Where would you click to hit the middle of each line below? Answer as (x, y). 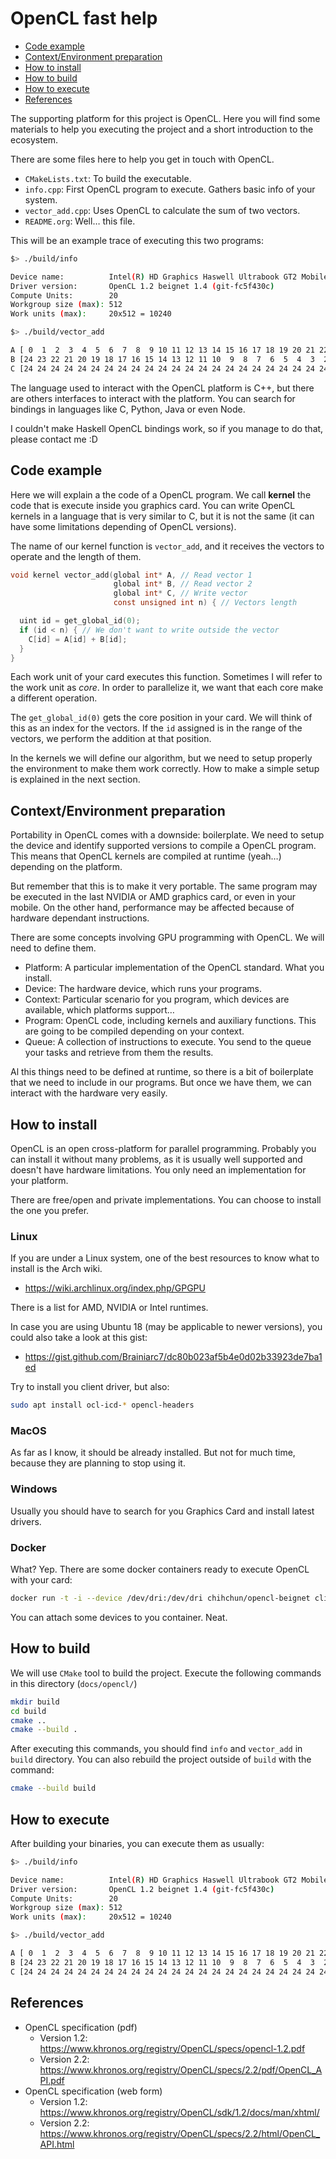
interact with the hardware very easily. (89, 1093)
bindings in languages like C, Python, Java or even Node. (128, 409)
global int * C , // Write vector (180, 593)
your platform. (39, 1180)
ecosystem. (34, 139)
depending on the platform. (66, 867)
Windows (34, 1489)
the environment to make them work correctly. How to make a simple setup (165, 769)
